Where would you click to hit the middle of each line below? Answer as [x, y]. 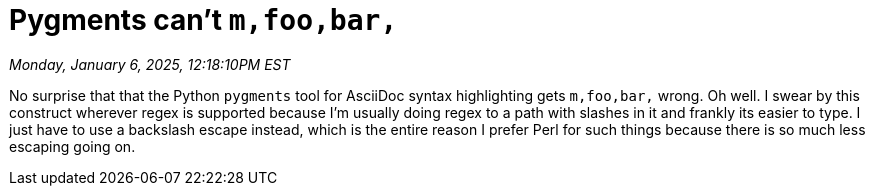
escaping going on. [72, 146]
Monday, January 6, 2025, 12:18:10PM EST [150, 64]
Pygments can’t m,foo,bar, [203, 20]
